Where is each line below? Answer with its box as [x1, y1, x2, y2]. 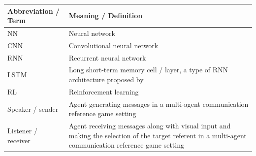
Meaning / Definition [68, 10, 143, 21]
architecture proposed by [68, 74, 144, 85]
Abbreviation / [7, 5, 60, 16]
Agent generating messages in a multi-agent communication [68, 98, 249, 109]
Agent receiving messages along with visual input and [68, 121, 231, 131]
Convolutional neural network [68, 40, 159, 50]
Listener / [7, 125, 37, 135]
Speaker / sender [7, 103, 59, 114]
